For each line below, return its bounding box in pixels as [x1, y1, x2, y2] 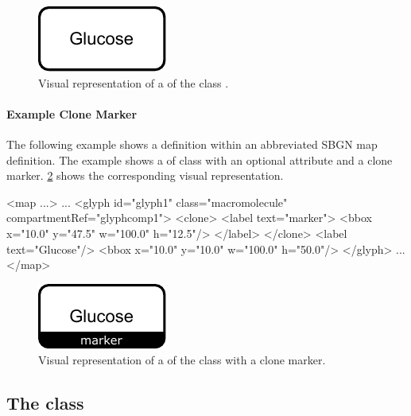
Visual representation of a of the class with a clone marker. [38, 352, 326, 368]
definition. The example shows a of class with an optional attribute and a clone [6, 151, 393, 168]
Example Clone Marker [6, 105, 138, 122]
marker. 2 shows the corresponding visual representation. [6, 167, 284, 184]
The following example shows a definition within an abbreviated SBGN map [6, 135, 378, 152]
